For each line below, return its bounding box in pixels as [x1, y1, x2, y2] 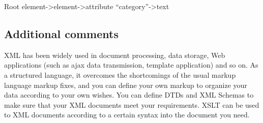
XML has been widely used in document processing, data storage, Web [4, 49, 225, 60]
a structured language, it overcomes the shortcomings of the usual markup [4, 69, 236, 80]
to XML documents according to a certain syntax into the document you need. [4, 109, 250, 120]
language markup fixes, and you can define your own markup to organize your [4, 79, 247, 90]
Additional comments [4, 25, 119, 41]
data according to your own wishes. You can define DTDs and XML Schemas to [4, 89, 254, 100]
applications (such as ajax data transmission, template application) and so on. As [4, 59, 258, 70]
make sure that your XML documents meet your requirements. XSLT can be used [4, 99, 259, 110]
